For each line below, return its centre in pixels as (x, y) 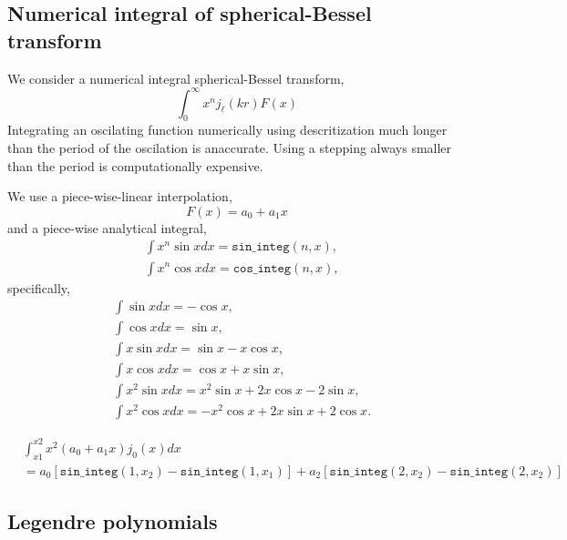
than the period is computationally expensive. (135, 165)
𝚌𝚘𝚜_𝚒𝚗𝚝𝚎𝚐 (262, 268)
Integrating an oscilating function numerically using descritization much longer (227, 130)
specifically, (39, 287)
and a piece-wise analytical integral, (107, 227)
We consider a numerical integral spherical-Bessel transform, (176, 78)
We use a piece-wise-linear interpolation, (120, 196)
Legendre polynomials (113, 521)
